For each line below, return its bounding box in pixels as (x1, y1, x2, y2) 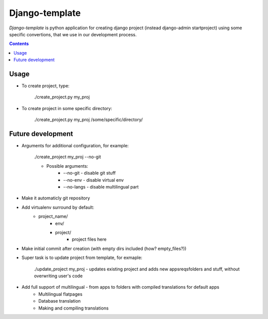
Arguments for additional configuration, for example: (21, 143, 129, 149)
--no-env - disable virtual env (63, 177, 124, 183)
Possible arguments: (46, 163, 88, 169)
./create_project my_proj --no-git (34, 154, 101, 160)
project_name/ (38, 213, 68, 219)
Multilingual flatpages (38, 291, 83, 297)
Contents (9, 41, 29, 47)
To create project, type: (21, 83, 69, 89)
